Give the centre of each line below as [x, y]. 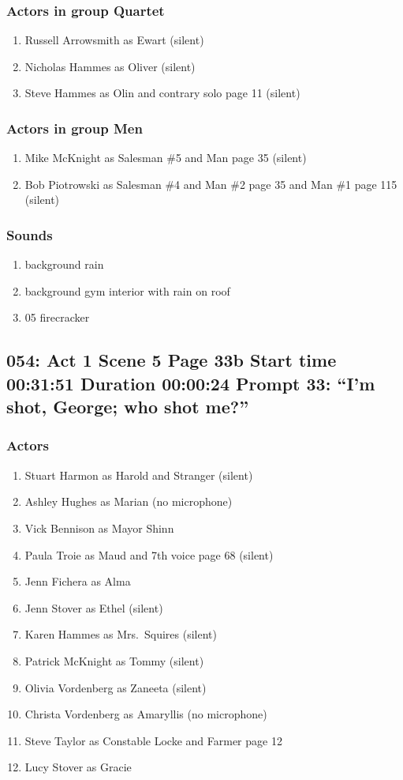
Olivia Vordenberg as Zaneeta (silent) [116, 687]
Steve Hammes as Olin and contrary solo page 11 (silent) [162, 93]
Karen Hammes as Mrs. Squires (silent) [121, 634]
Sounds [30, 234]
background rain [64, 264]
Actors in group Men [75, 128]
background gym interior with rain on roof [127, 290]
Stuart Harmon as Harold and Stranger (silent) [139, 475]
